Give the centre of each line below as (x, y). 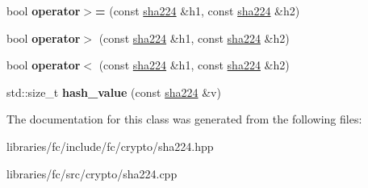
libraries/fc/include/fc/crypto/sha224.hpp (110, 146)
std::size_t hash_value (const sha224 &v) (114, 92)
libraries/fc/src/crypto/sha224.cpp (92, 173)
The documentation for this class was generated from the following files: (184, 119)
